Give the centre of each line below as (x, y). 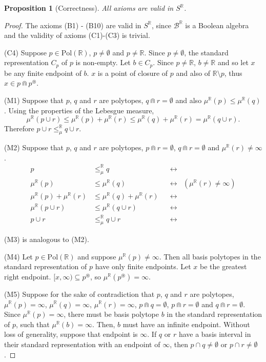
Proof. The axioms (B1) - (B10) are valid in (73, 25)
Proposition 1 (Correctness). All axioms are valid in (89, 8)
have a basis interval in (215, 334)
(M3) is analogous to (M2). (47, 239)
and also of (193, 73)
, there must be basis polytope (111, 314)
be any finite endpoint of (43, 73)
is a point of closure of (133, 73)
